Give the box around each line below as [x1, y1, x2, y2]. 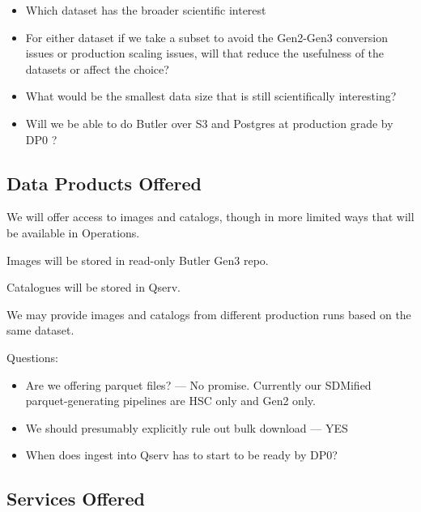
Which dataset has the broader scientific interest [25, 2, 266, 18]
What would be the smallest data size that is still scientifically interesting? [25, 87, 397, 105]
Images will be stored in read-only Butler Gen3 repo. [6, 251, 269, 268]
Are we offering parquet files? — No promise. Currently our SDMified [25, 376, 372, 393]
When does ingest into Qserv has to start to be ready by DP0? [25, 446, 338, 463]
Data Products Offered [6, 170, 202, 195]
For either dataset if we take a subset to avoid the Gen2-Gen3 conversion [25, 28, 389, 45]
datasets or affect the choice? [25, 60, 169, 77]
